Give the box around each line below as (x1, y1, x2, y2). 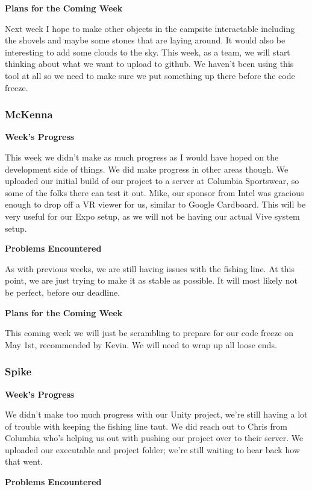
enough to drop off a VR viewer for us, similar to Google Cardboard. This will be (5, 198, 306, 211)
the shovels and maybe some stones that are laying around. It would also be (5, 34, 285, 46)
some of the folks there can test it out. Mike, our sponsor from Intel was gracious (5, 186, 304, 199)
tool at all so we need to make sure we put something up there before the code (5, 69, 295, 81)
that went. (5, 455, 43, 468)
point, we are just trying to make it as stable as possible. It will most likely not (5, 274, 298, 287)
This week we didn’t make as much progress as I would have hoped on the (5, 150, 279, 163)
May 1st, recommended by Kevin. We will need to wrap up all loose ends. (5, 338, 277, 351)
